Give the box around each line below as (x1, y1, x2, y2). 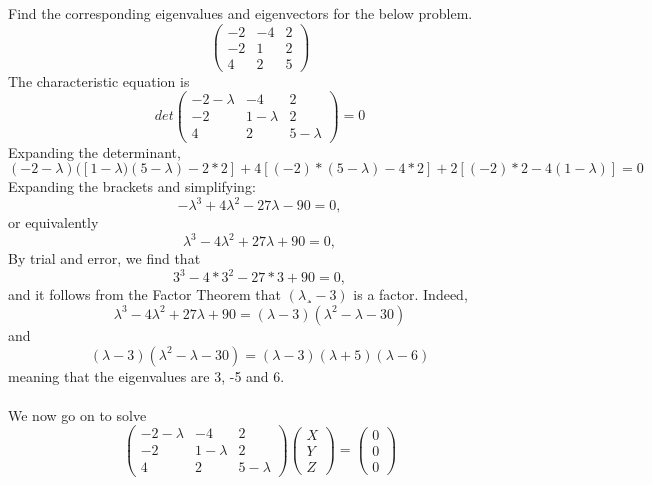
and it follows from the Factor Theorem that (8, 284, 281, 305)
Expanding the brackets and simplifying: (8, 176, 256, 197)
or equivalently (8, 212, 99, 233)
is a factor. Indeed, (353, 284, 468, 305)
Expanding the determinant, (8, 141, 181, 162)
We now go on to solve (8, 404, 147, 425)
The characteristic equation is (8, 70, 190, 91)
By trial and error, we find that (8, 248, 201, 269)
